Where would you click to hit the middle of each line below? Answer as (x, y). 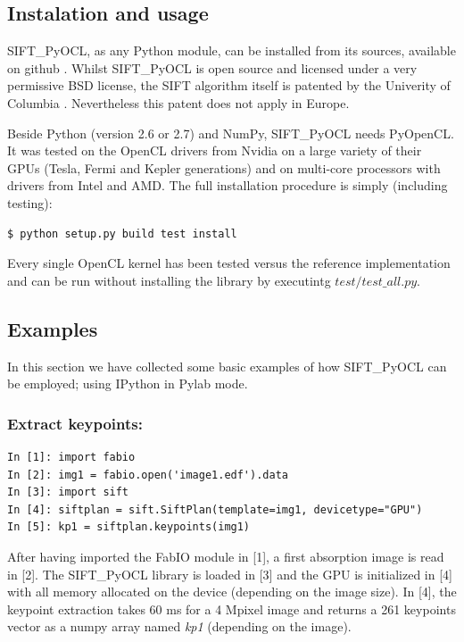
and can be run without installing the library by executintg (169, 280)
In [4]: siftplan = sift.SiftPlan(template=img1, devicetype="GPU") (215, 509)
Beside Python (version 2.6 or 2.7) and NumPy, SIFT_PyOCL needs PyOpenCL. (231, 133)
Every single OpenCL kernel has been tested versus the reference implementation (229, 263)
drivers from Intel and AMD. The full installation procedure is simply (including (228, 185)
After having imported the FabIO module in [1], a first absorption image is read (226, 556)
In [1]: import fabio (71, 457)
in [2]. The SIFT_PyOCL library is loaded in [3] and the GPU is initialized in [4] (230, 574)
